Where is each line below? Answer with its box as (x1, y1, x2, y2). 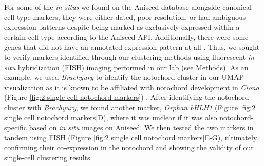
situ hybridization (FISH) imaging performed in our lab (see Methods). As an (4, 61, 249, 72)
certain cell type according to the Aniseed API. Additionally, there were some (4, 31, 249, 42)
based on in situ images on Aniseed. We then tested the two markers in (29, 122, 254, 133)
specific (4, 122, 27, 133)
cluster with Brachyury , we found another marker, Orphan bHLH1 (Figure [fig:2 (4, 101, 256, 112)
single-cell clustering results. (4, 152, 92, 162)
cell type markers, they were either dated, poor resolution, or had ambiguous (4, 11, 246, 22)
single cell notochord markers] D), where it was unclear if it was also (4, 112, 217, 122)
